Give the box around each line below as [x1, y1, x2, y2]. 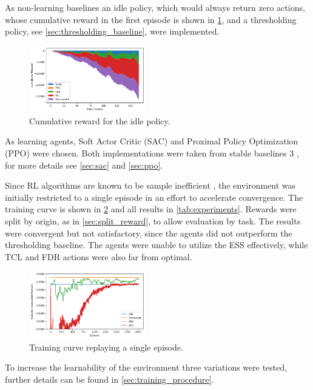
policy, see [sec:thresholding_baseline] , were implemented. [5, 25, 220, 38]
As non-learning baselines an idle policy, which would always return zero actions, [5, 1, 305, 13]
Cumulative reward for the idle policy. [29, 114, 170, 127]
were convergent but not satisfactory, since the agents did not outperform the [5, 226, 292, 239]
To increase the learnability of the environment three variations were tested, [5, 361, 288, 374]
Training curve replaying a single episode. [29, 340, 183, 353]
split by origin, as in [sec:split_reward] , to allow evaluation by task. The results [5, 214, 301, 227]
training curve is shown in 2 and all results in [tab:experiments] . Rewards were [5, 203, 297, 215]
